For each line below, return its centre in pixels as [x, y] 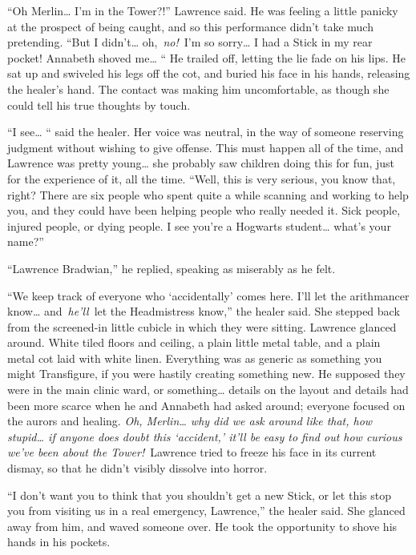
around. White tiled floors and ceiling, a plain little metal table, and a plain [194, 342]
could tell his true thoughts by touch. [99, 105]
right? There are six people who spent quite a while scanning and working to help [208, 194]
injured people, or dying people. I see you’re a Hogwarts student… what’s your [199, 225]
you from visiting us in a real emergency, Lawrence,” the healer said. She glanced [206, 511]
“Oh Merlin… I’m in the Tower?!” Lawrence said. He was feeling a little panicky [203, 10]
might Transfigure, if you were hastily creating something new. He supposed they [206, 374]
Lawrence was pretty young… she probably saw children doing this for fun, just [201, 163]
